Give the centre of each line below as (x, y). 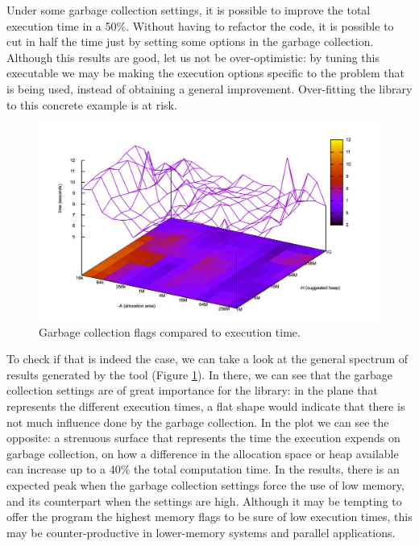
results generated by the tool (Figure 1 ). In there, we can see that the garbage (199, 374)
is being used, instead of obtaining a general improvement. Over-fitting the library (209, 88)
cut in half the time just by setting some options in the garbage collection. (190, 41)
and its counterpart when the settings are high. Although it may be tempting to (204, 500)
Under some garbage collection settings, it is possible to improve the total (189, 10)
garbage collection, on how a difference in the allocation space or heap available (203, 453)
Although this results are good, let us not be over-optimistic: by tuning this (193, 57)
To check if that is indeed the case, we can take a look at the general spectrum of (207, 359)
